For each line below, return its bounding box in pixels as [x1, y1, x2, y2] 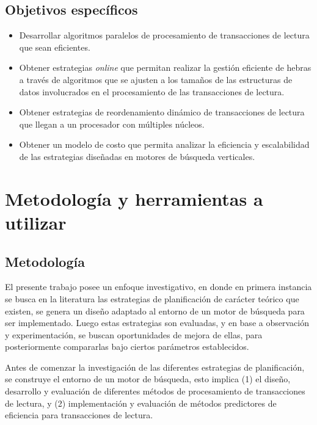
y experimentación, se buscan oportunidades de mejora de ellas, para [5, 328, 263, 341]
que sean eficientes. [19, 40, 90, 53]
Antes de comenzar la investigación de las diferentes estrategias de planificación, [5, 360, 305, 373]
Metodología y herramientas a [5, 186, 263, 211]
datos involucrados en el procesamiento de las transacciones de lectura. [19, 85, 285, 98]
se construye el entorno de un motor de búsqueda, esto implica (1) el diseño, [5, 372, 291, 385]
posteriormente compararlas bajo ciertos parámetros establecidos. [5, 340, 249, 353]
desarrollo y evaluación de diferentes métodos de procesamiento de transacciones [5, 385, 305, 398]
